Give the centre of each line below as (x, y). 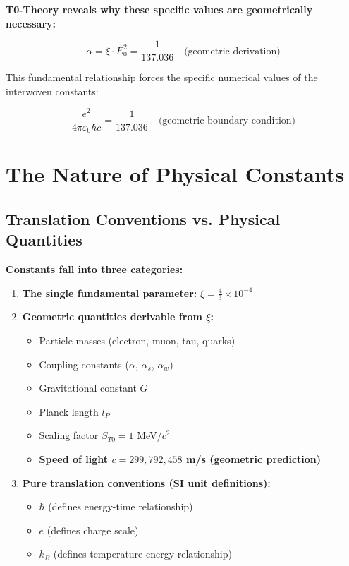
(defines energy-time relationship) (121, 506)
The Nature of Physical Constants (175, 174)
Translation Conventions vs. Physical (143, 218)
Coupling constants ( (84, 364)
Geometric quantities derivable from (112, 317)
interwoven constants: (52, 91)
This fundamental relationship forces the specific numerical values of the (162, 77)
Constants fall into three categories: (94, 269)
